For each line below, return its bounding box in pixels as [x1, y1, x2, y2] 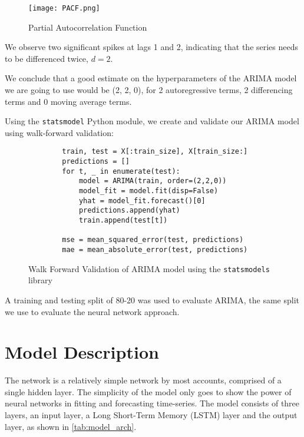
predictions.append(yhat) [78, 206, 180, 215]
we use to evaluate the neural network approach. [5, 305, 180, 317]
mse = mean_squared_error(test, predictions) [62, 236, 244, 244]
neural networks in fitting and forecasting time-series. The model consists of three [5, 397, 300, 409]
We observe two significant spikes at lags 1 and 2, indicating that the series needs [5, 41, 299, 53]
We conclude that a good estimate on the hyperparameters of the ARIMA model [5, 72, 297, 84]
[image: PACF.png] [28, 4, 100, 12]
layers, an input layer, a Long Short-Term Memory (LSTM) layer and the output [5, 409, 298, 421]
